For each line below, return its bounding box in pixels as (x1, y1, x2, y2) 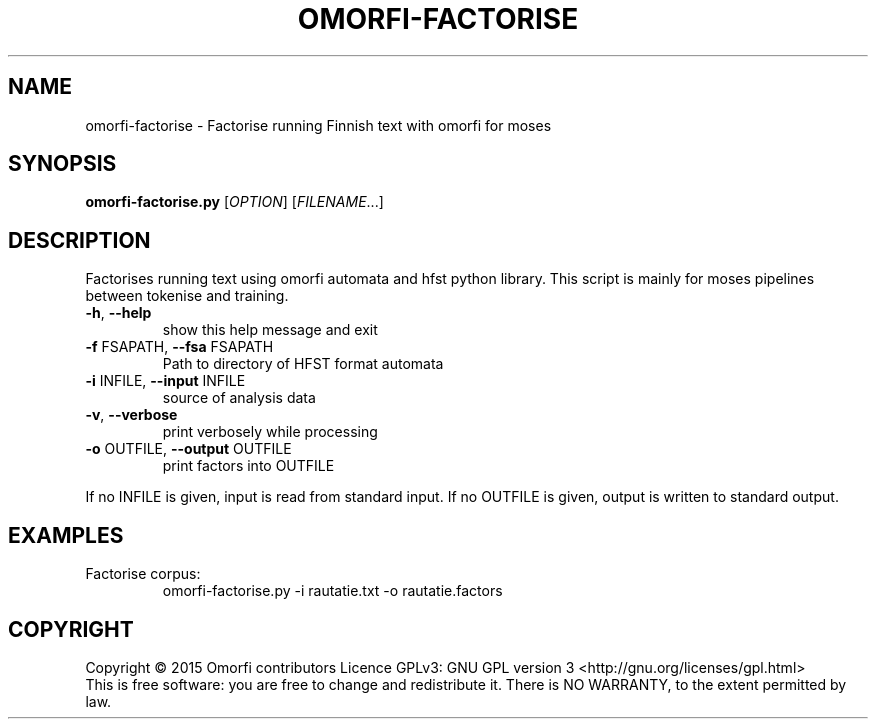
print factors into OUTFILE (162, 457, 335, 475)
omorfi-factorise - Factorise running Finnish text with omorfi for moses (85, 116, 552, 134)
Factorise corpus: (85, 565, 201, 583)
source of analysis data (162, 389, 316, 407)
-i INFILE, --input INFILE (85, 372, 246, 390)
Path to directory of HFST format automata (162, 355, 444, 373)
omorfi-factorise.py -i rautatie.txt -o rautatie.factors (162, 582, 503, 600)
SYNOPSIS (8, 151, 117, 177)
